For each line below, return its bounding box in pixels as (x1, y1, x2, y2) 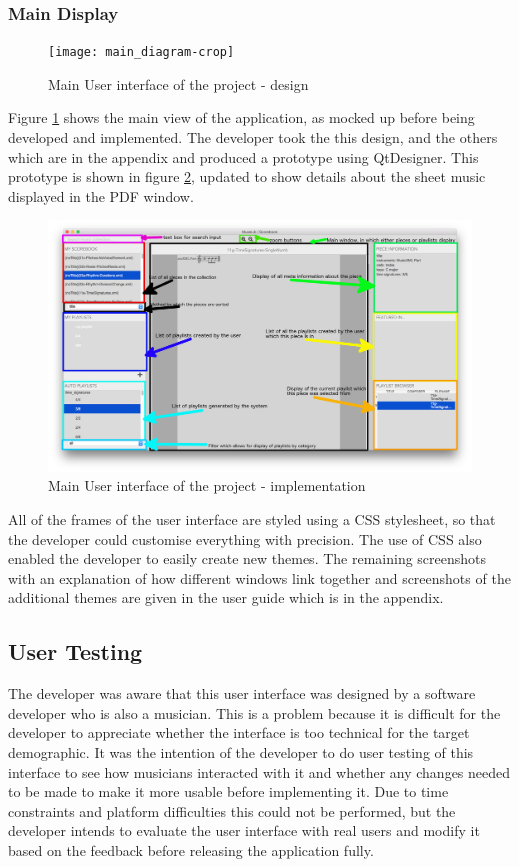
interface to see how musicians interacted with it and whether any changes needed (8, 761, 511, 782)
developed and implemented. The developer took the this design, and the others (8, 127, 498, 148)
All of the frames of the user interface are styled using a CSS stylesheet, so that (8, 508, 496, 529)
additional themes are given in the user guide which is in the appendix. (8, 587, 444, 608)
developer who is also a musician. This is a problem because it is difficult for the (8, 702, 501, 723)
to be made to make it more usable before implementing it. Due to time (8, 781, 449, 802)
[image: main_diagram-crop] (48, 45, 235, 60)
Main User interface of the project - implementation (48, 475, 366, 496)
